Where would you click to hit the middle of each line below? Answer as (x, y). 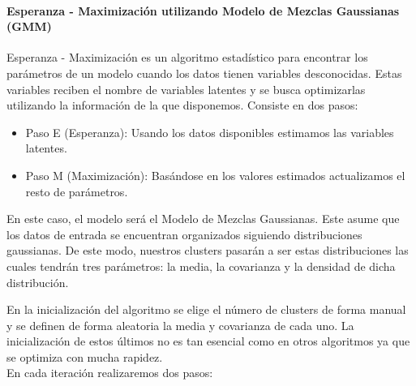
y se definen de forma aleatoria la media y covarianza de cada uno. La (180, 325)
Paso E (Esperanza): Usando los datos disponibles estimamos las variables (210, 132)
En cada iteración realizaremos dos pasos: (110, 373)
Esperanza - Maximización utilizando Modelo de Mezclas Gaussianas (203, 10)
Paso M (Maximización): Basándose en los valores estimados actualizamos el (215, 175)
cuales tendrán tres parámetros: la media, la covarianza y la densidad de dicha (201, 266)
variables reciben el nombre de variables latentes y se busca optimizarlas (186, 89)
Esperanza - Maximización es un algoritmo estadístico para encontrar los (187, 57)
